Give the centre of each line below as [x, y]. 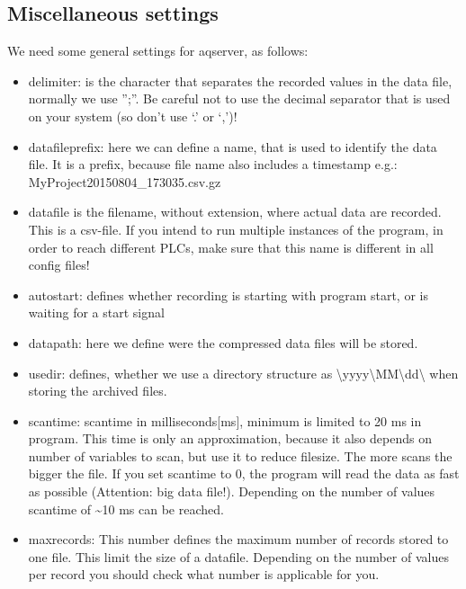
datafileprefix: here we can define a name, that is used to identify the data [233, 146]
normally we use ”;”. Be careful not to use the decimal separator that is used [239, 98]
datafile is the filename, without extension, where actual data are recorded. [235, 212]
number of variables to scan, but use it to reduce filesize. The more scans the [240, 455]
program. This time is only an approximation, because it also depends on [230, 438]
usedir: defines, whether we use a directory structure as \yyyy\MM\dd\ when [243, 373]
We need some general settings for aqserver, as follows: [158, 51]
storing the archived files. [98, 391]
